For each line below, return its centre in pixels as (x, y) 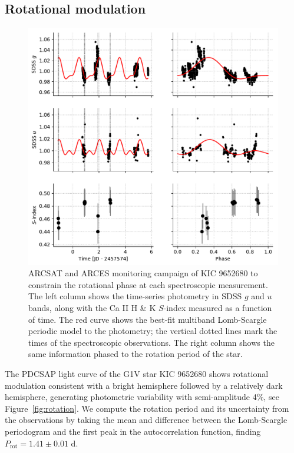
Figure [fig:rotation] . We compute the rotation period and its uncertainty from (147, 408)
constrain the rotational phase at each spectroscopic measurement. (148, 284)
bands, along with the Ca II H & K (92, 308)
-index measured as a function (218, 308)
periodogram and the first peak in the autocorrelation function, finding (133, 431)
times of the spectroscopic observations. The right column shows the (151, 342)
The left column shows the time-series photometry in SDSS (135, 296)
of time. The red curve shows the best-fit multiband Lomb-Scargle (148, 319)
